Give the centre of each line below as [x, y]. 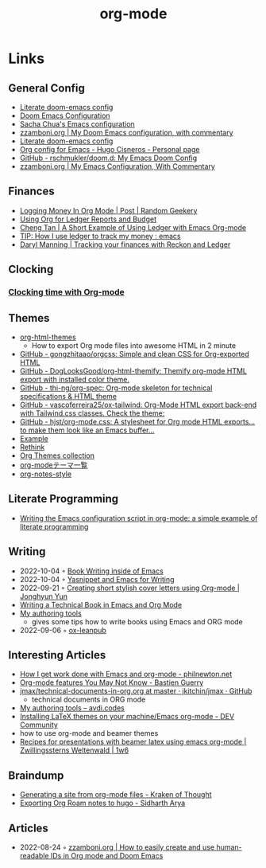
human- [229, 847]
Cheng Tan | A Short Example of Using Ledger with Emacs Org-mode [133, 227]
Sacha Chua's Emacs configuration [77, 124]
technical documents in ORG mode [89, 700]
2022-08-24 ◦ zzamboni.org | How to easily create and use [117, 847]
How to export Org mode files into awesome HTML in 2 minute [134, 345]
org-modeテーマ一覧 [54, 465]
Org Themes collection [57, 456]
